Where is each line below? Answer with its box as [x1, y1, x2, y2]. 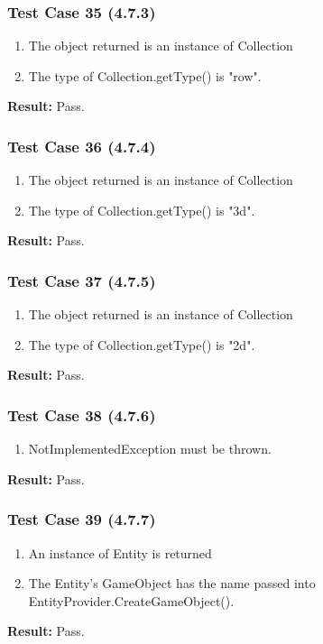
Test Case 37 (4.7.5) [7, 269, 156, 291]
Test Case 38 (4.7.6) [7, 403, 156, 426]
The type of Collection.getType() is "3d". [28, 200, 255, 219]
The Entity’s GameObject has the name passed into [28, 574, 316, 593]
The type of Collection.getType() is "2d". [28, 335, 255, 354]
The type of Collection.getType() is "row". [28, 66, 262, 85]
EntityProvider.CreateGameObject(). [28, 591, 235, 610]
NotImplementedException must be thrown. [28, 439, 272, 458]
